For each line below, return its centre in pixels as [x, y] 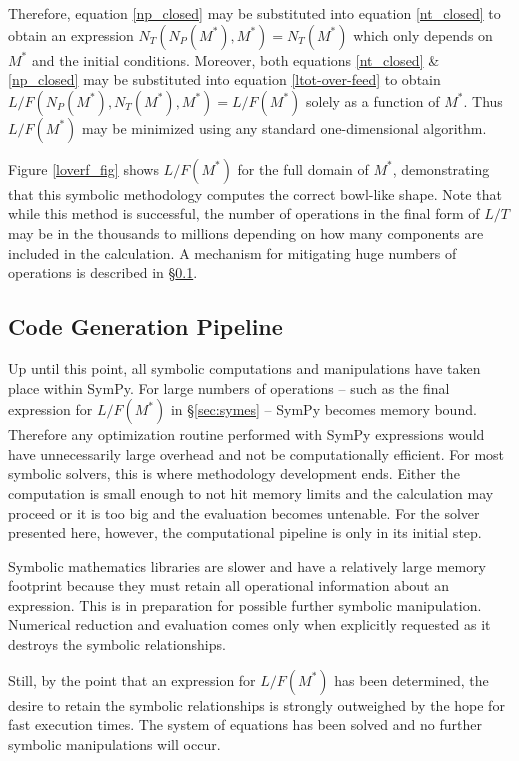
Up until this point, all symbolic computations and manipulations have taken [244, 367]
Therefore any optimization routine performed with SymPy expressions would [246, 434]
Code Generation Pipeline [145, 326]
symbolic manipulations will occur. [114, 743]
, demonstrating [441, 168]
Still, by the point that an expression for [132, 679]
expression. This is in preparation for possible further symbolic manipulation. [245, 604]
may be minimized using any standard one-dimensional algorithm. [284, 127]
